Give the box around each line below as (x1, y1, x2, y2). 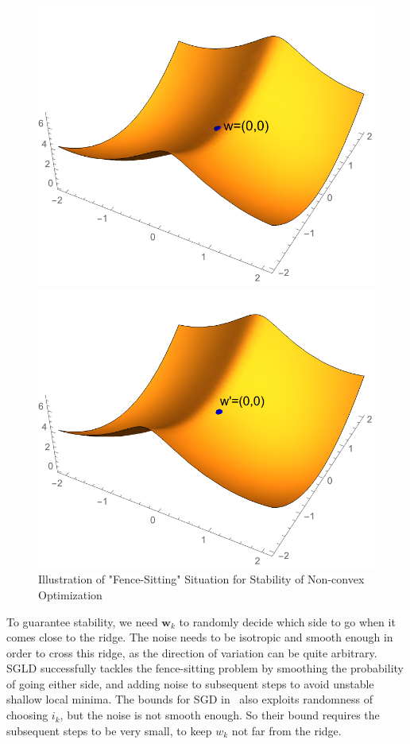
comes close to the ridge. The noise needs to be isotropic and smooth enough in (6, 629, 393, 645)
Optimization (38, 586, 102, 603)
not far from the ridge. (231, 722, 342, 738)
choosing (6, 707, 48, 723)
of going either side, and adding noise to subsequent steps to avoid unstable (6, 675, 374, 692)
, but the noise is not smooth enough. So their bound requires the (60, 707, 380, 723)
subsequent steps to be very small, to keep (6, 722, 212, 738)
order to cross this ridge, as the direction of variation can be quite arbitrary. (6, 644, 377, 661)
